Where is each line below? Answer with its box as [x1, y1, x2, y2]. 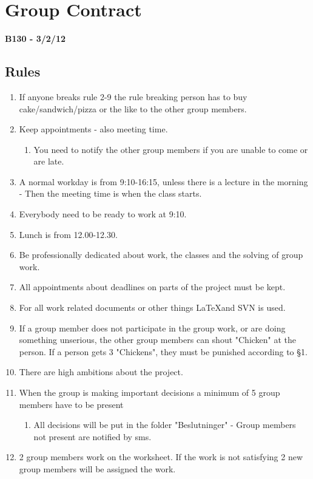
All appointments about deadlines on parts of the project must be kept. [19, 280, 286, 293]
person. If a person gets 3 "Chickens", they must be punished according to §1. [19, 345, 308, 358]
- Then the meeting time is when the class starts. [19, 187, 202, 200]
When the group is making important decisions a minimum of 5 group [19, 386, 280, 399]
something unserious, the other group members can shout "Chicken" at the [19, 333, 297, 346]
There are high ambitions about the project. [19, 365, 183, 378]
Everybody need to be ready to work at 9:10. [19, 208, 187, 220]
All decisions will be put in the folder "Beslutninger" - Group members [33, 418, 296, 431]
